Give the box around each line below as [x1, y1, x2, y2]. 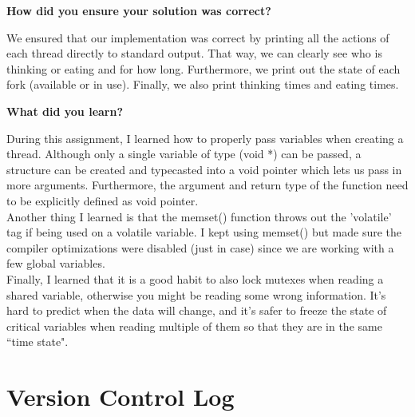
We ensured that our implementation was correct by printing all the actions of [6, 29, 389, 46]
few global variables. [6, 255, 105, 272]
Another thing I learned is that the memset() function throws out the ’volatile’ [6, 208, 392, 224]
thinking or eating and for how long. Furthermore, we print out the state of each [6, 60, 401, 77]
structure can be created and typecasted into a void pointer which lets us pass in [6, 161, 402, 177]
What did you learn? [6, 102, 124, 119]
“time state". [6, 333, 69, 350]
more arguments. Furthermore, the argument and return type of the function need [6, 177, 409, 193]
